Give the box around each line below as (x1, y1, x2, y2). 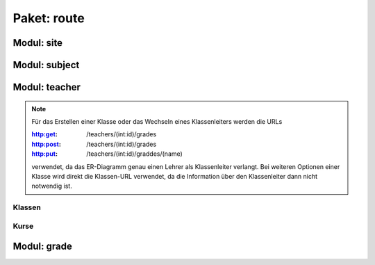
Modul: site (12, 37, 62, 49)
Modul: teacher (12, 81, 81, 93)
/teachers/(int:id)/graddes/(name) (86, 150, 183, 158)
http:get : (31, 130, 58, 138)
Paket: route (12, 10, 85, 26)
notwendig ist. (31, 182, 72, 191)
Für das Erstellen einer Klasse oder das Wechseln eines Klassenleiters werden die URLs (31, 117, 283, 125)
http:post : (31, 140, 62, 148)
